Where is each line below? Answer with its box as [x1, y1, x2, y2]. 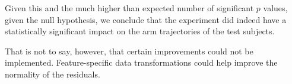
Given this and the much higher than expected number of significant [5, 2, 254, 14]
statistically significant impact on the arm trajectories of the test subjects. [5, 25, 275, 37]
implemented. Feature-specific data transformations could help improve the [5, 56, 278, 69]
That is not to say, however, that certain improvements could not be [5, 44, 253, 57]
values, [263, 2, 288, 14]
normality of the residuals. [5, 67, 100, 80]
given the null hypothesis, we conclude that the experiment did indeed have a [5, 13, 287, 25]
